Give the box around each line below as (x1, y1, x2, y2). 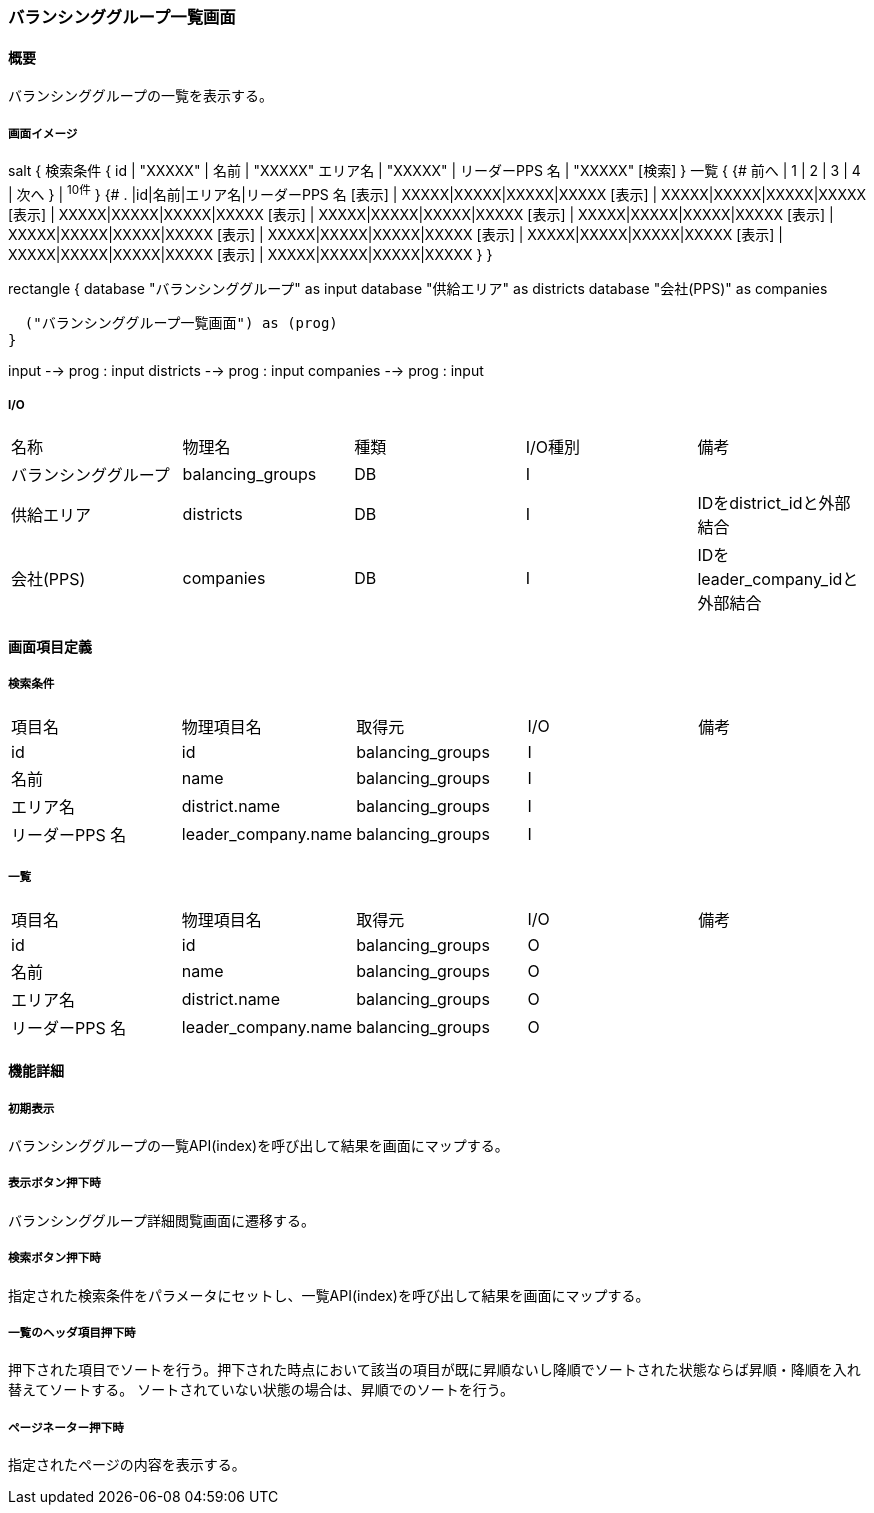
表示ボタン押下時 (8, 1176, 101, 1191)
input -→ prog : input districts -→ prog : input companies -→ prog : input (8, 361, 484, 379)
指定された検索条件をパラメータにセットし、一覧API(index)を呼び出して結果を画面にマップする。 (8, 1286, 650, 1304)
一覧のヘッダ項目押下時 (8, 1325, 136, 1340)
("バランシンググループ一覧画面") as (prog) (24, 314, 338, 331)
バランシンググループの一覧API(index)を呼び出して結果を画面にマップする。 (8, 1137, 509, 1154)
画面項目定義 (8, 638, 92, 656)
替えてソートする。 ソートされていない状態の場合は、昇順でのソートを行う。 (8, 1381, 514, 1399)
